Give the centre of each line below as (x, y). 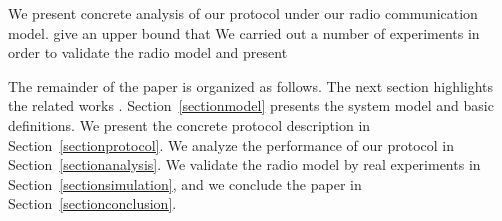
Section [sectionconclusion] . (92, 203)
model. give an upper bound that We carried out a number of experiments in (244, 32)
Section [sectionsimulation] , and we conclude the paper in (185, 183)
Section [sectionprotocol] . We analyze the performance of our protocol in (231, 144)
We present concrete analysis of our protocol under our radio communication (243, 13)
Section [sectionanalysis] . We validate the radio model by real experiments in (244, 164)
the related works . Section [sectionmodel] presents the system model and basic (251, 105)
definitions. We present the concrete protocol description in (189, 124)
